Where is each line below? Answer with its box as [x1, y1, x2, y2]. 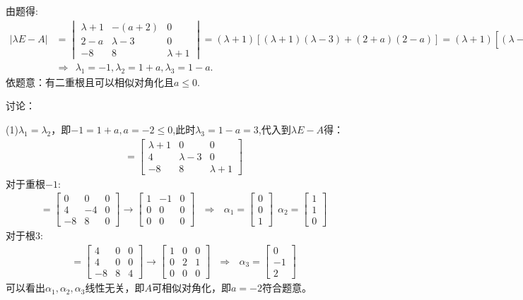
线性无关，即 [85, 280, 145, 295]
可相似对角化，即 [151, 280, 231, 295]
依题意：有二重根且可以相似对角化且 [6, 74, 174, 89]
